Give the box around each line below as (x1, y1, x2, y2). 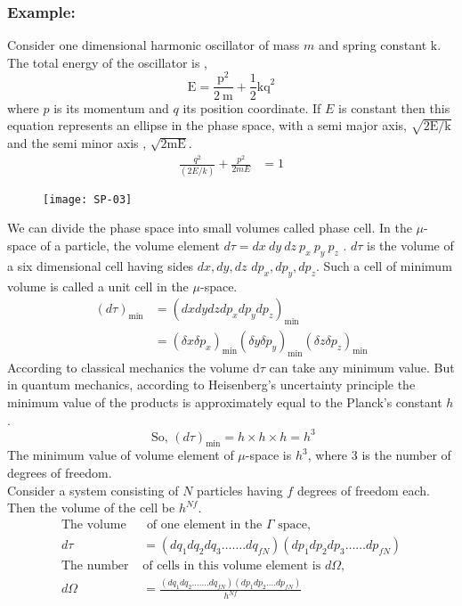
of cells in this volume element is (142, 559, 321, 572)
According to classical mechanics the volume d (7, 357, 260, 376)
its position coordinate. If (182, 98, 321, 117)
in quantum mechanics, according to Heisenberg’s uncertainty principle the (7, 375, 416, 394)
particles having (197, 480, 283, 499)
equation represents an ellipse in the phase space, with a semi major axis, (7, 116, 408, 135)
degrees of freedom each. (296, 480, 430, 499)
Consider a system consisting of (7, 480, 179, 499)
